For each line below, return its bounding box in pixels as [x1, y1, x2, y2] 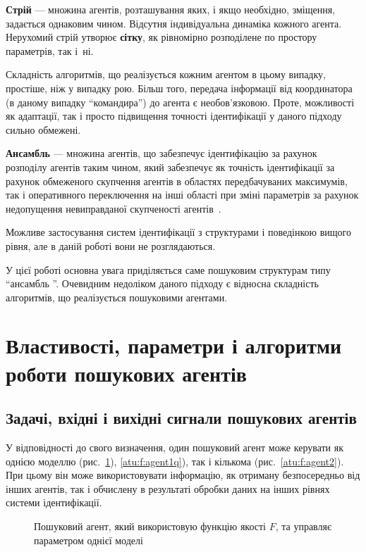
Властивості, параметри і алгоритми [6, 331, 342, 360]
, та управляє [275, 519, 331, 534]
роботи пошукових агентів [6, 358, 247, 387]
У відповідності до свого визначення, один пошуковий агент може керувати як [6, 440, 344, 455]
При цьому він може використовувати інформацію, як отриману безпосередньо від [6, 468, 360, 482]
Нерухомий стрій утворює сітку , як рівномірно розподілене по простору [6, 30, 317, 44]
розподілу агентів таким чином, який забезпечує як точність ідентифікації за [6, 159, 335, 174]
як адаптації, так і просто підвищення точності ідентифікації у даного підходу [6, 108, 342, 123]
